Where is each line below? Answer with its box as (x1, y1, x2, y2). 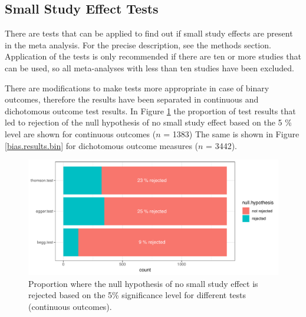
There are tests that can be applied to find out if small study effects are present (5, 27, 293, 39)
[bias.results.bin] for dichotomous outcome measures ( (5, 139, 199, 151)
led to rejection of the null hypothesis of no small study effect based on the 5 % (5, 116, 292, 128)
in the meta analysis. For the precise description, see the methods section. (5, 38, 271, 51)
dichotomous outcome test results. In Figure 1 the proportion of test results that (5, 104, 296, 117)
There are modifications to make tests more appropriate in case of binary (5, 81, 269, 94)
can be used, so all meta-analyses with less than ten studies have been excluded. (5, 61, 294, 74)
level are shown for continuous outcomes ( (5, 127, 156, 140)
